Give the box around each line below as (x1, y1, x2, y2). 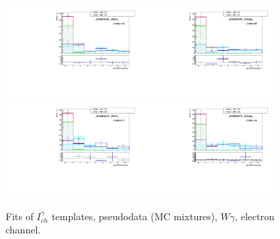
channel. (6, 222, 41, 237)
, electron (235, 208, 274, 223)
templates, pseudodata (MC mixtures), (52, 208, 218, 223)
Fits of (6, 208, 33, 223)
